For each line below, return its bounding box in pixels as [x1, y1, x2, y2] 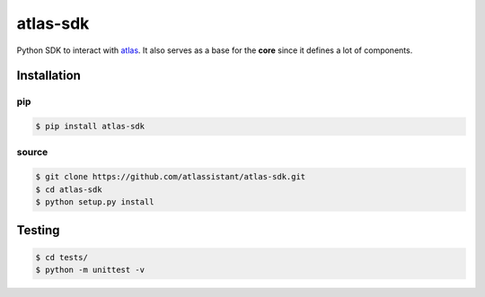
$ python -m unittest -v [35, 265, 145, 275]
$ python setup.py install [35, 197, 154, 207]
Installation [16, 68, 81, 83]
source [16, 146, 48, 159]
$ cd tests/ [35, 252, 89, 262]
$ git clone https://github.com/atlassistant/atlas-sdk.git [35, 171, 306, 182]
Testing [16, 223, 60, 238]
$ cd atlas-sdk [35, 184, 102, 195]
